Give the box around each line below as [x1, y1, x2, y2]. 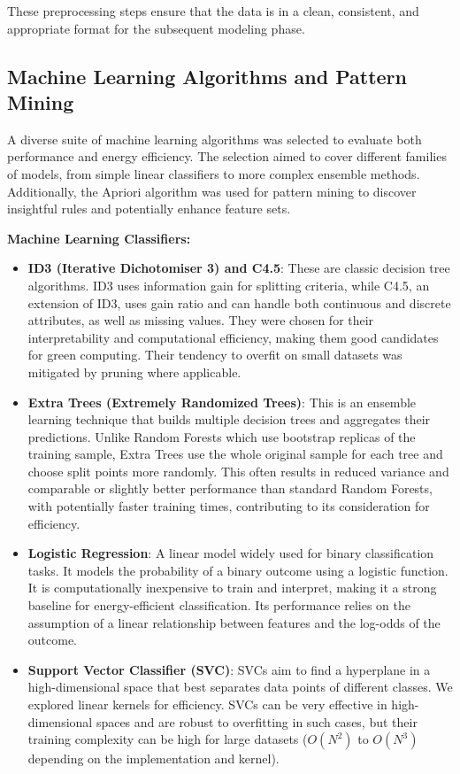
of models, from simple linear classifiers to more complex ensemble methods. [7, 164, 420, 182]
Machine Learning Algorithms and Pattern [7, 62, 407, 89]
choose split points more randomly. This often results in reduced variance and [27, 461, 449, 480]
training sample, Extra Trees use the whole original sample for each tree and [27, 445, 443, 463]
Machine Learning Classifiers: [7, 228, 191, 247]
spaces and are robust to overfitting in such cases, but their [96, 712, 418, 731]
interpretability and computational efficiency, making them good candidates [27, 328, 439, 346]
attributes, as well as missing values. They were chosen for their [27, 311, 374, 329]
